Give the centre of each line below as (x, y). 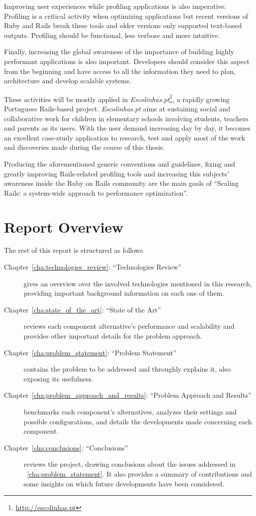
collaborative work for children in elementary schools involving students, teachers (126, 118)
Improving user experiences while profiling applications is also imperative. (115, 6)
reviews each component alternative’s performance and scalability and (129, 326)
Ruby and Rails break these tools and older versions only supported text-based (123, 25)
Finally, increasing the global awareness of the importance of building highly (119, 52)
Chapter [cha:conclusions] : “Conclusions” (66, 447)
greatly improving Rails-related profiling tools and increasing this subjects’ (117, 173)
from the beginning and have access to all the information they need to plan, (120, 71)
